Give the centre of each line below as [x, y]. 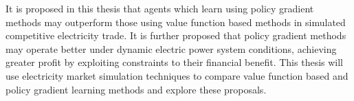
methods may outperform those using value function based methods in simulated [176, 22]
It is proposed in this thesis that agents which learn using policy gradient [160, 8]
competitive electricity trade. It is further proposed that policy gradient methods [176, 35]
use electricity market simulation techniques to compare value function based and [177, 75]
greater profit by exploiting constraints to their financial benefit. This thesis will [175, 62]
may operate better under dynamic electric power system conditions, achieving [171, 48]
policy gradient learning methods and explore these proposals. [136, 89]
